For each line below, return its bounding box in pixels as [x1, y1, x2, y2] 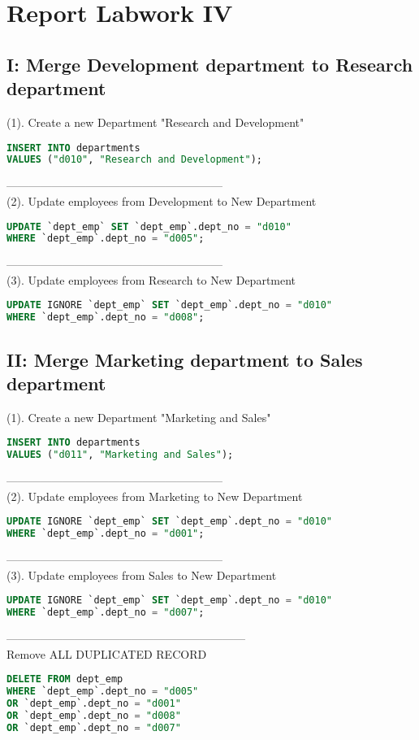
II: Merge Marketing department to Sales [6, 346, 363, 372]
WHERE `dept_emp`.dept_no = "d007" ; [6, 607, 205, 619]
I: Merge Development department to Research [6, 51, 413, 76]
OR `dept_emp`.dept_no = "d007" [6, 721, 181, 733]
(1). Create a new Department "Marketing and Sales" [6, 408, 271, 425]
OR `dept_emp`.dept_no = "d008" [6, 709, 181, 721]
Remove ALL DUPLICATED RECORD [6, 645, 207, 662]
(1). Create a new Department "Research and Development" [6, 113, 305, 130]
